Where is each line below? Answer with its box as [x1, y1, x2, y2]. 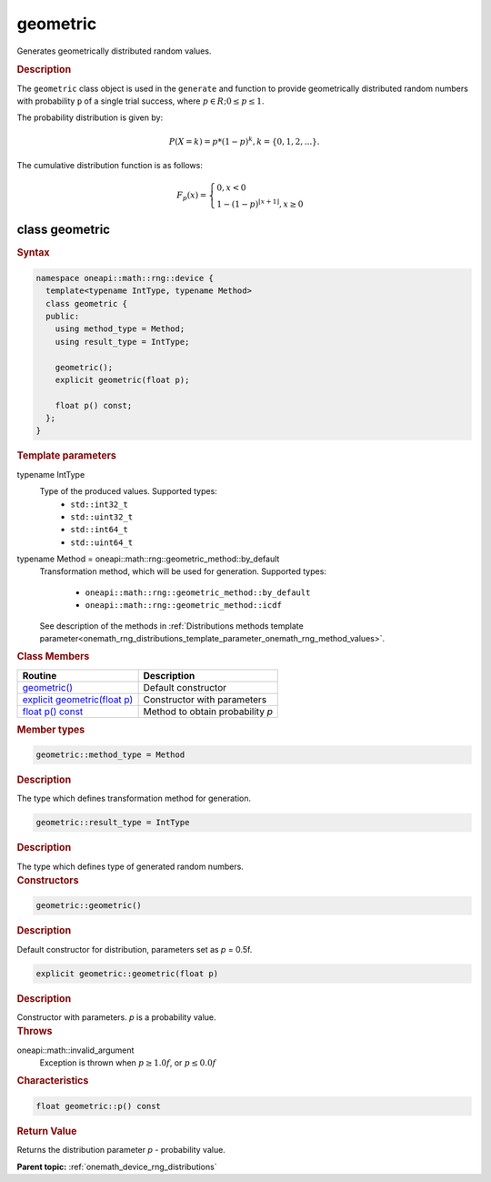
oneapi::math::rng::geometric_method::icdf [85, 601, 282, 611]
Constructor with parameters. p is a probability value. [16, 1011, 217, 1023]
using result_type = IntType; [55, 337, 190, 347]
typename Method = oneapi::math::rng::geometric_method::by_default [16, 553, 280, 564]
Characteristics [16, 1075, 89, 1087]
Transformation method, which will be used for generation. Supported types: [39, 566, 327, 577]
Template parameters [16, 450, 117, 462]
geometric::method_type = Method [35, 750, 185, 760]
